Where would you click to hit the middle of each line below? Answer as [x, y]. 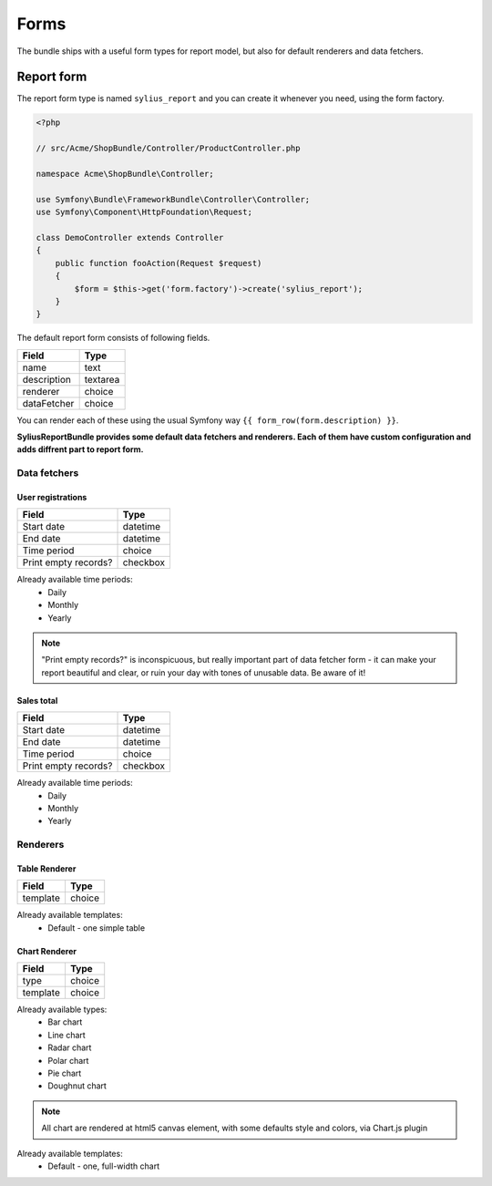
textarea [102, 379]
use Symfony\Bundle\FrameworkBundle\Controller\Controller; [173, 199]
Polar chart [68, 1060]
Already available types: [62, 1010]
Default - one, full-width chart [103, 1166]
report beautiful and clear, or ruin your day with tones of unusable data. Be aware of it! [204, 672]
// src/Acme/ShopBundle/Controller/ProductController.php [168, 149]
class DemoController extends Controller [130, 237]
